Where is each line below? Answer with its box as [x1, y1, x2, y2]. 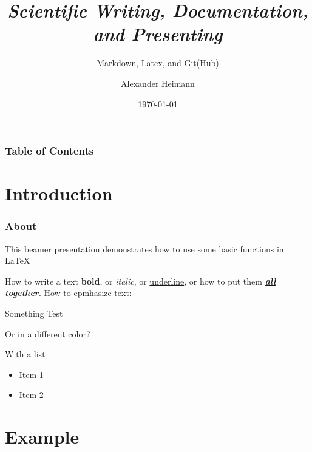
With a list [5, 348, 46, 360]
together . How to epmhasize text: [5, 286, 132, 299]
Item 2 [19, 388, 44, 401]
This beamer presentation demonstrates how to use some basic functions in [5, 242, 284, 255]
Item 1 [19, 368, 44, 380]
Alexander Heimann [121, 76, 195, 89]
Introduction [5, 181, 113, 206]
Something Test [5, 306, 63, 319]
